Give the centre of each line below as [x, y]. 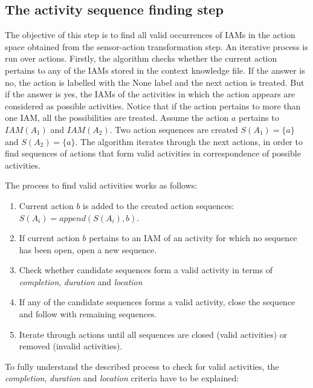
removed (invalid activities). [71, 346]
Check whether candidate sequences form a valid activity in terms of [146, 270]
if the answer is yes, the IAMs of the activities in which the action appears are [150, 94]
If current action [49, 238]
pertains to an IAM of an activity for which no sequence [193, 238]
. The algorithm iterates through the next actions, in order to [189, 141]
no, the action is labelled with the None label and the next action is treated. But [155, 82]
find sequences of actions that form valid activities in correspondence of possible [153, 153]
